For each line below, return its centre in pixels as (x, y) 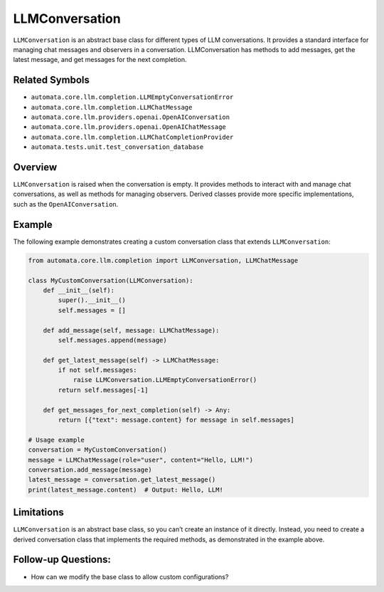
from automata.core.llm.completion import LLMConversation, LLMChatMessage (163, 260)
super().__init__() (92, 300)
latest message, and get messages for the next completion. (100, 60)
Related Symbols (52, 80)
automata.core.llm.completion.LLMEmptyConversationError (132, 97)
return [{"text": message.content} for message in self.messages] (176, 420)
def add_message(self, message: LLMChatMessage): (131, 330)
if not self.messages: (98, 370)
